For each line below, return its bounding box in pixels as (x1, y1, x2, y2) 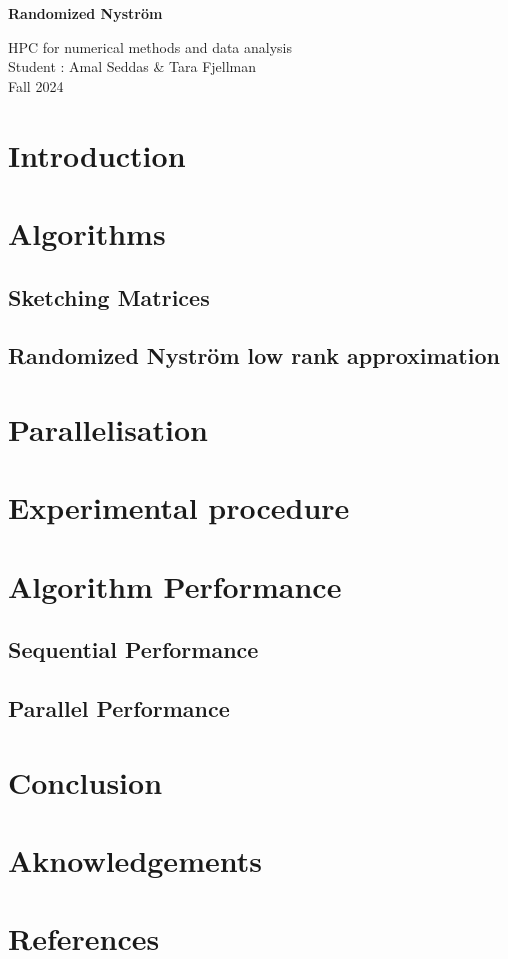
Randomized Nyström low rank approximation (8, 340, 500, 371)
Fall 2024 (8, 75, 64, 96)
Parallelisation (8, 408, 208, 449)
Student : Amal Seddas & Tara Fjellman (8, 56, 257, 77)
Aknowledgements (8, 839, 262, 880)
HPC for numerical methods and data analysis (8, 36, 293, 57)
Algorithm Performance (8, 565, 342, 606)
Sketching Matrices (8, 281, 210, 312)
